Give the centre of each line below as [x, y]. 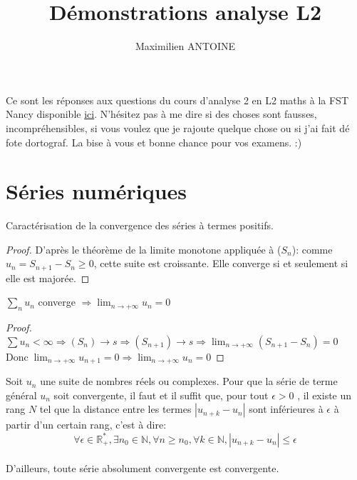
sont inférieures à [286, 409]
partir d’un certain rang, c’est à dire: [86, 425]
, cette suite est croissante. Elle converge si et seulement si [221, 263]
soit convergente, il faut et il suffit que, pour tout [161, 395]
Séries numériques [97, 191]
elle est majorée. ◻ [48, 277]
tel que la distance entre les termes [115, 409]
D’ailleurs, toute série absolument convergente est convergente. [143, 468]
